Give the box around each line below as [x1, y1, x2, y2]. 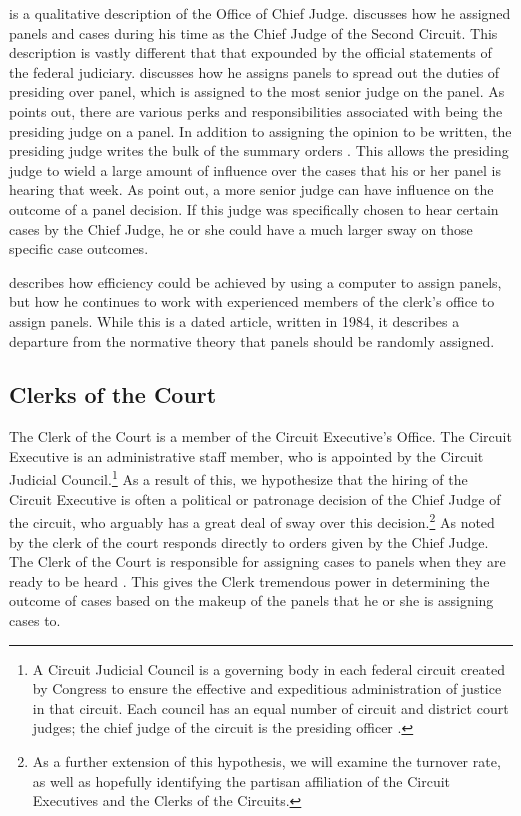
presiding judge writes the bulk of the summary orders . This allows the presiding [9, 140, 509, 161]
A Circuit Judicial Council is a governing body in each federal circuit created [32, 658, 506, 679]
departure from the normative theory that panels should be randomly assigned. [9, 330, 495, 351]
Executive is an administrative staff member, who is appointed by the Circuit [9, 445, 484, 466]
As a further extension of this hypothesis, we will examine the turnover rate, [32, 750, 501, 771]
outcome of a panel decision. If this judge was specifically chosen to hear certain [9, 198, 499, 219]
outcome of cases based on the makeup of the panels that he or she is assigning [9, 590, 494, 611]
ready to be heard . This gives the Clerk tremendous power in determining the [9, 570, 490, 591]
